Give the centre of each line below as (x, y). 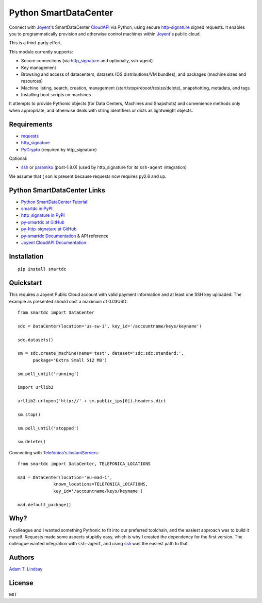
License (21, 583)
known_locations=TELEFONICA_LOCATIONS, (101, 484)
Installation (26, 256)
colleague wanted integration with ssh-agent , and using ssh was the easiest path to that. (99, 544)
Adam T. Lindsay (26, 569)
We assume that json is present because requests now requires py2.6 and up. (88, 176)
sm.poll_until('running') (49, 374)
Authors (22, 558)
